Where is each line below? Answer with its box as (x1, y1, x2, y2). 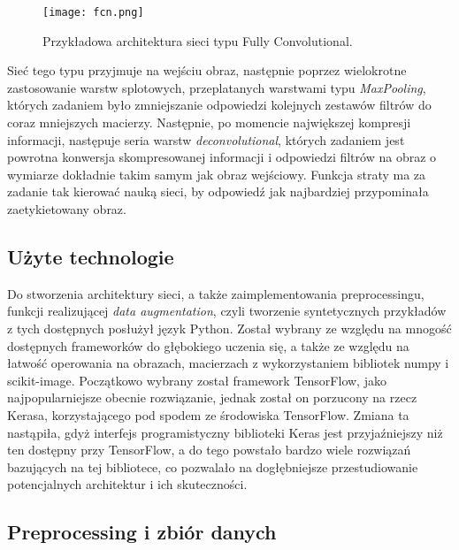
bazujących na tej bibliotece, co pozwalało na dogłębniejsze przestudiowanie (7, 457, 418, 476)
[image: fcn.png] (42, 6, 144, 19)
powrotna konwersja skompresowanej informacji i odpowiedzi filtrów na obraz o (7, 148, 437, 166)
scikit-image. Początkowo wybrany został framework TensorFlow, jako (7, 370, 386, 389)
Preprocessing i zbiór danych (7, 518, 277, 546)
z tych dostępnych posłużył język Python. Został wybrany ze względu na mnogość (7, 318, 452, 337)
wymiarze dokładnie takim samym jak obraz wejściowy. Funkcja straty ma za (7, 164, 426, 183)
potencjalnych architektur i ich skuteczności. (7, 475, 248, 493)
